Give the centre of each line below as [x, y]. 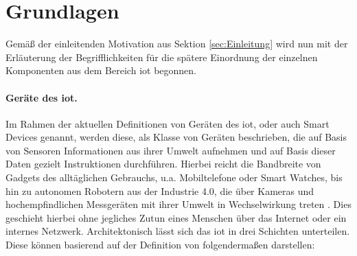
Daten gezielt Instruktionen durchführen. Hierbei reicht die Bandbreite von [163, 164]
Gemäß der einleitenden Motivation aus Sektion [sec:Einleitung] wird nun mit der [177, 44]
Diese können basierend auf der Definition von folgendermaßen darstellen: [160, 245]
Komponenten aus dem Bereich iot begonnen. [101, 70]
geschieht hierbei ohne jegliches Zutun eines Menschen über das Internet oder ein [176, 217]
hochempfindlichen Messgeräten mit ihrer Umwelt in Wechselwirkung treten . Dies [178, 204]
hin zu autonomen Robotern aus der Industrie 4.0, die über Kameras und [160, 190]
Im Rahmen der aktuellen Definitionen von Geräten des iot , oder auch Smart [168, 123]
